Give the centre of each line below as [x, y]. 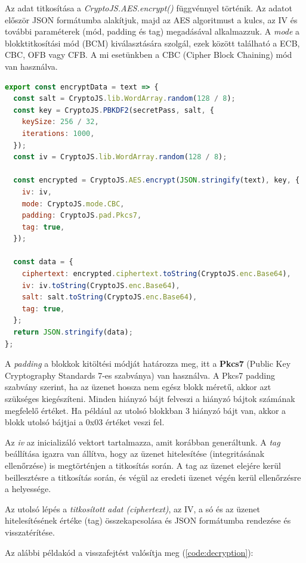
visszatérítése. [30, 532]
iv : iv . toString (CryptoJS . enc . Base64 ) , [101, 285]
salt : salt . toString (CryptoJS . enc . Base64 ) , [109, 297]
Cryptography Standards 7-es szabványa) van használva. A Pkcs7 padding [140, 375]
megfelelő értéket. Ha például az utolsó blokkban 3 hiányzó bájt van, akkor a [146, 410]
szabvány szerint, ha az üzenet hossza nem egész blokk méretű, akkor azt [138, 387]
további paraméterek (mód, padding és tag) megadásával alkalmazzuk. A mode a [152, 31]
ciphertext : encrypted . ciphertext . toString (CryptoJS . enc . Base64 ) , [156, 274]
